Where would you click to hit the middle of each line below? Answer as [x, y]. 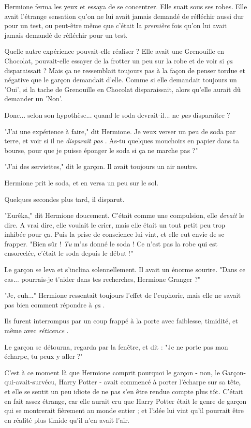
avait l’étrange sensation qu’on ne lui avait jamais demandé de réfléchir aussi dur [124, 16]
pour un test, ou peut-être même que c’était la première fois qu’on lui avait [116, 25]
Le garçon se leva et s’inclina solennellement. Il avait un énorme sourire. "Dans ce [125, 269]
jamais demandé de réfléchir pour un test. [66, 35]
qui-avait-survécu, [30, 382]
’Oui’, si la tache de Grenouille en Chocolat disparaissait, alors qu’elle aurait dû [123, 89]
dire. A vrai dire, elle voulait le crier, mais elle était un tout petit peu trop [115, 224]
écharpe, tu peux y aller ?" [44, 356]
